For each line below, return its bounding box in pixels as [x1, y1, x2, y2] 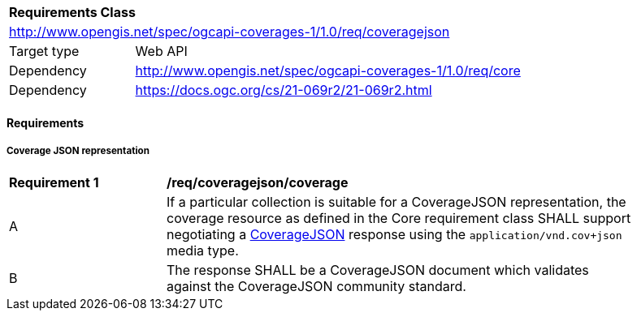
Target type [9, 43, 80, 59]
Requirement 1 [9, 174, 99, 191]
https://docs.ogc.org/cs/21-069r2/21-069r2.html [135, 82, 432, 98]
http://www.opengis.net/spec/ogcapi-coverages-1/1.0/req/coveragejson [9, 24, 450, 40]
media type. [167, 242, 239, 259]
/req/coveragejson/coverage [167, 174, 349, 191]
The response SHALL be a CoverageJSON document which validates [167, 262, 589, 279]
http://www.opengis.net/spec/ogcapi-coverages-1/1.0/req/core [135, 62, 521, 79]
